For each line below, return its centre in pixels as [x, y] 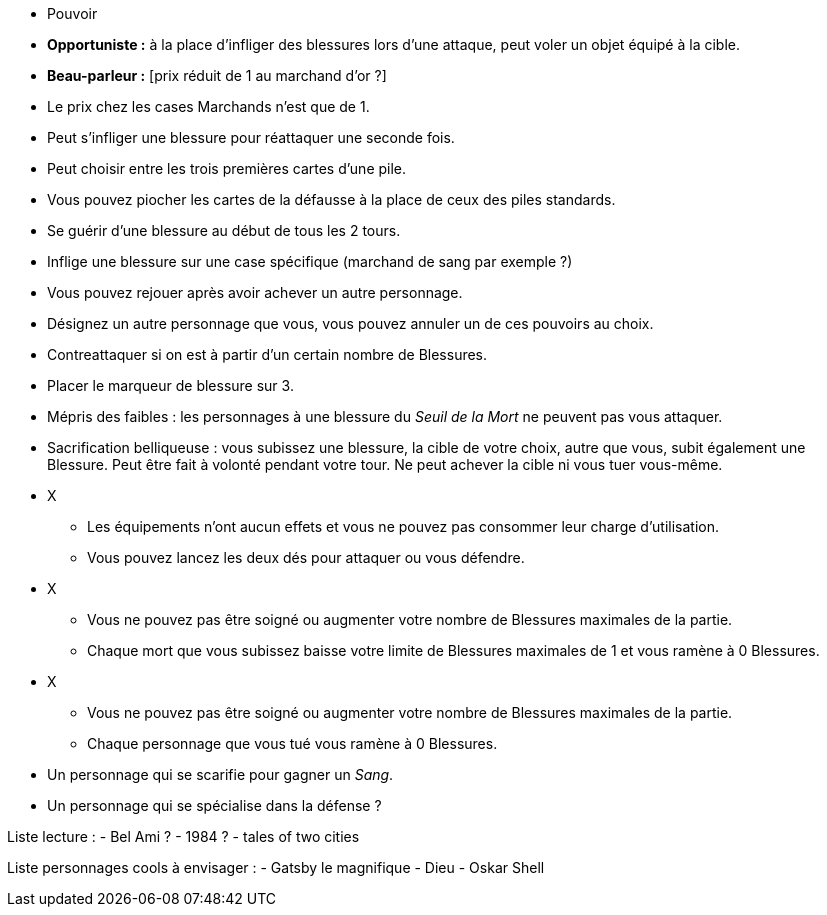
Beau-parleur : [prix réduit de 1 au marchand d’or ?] [217, 75]
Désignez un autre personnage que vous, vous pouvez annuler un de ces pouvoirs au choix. [350, 323]
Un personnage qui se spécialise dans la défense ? [214, 805]
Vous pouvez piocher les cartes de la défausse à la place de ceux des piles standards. [331, 199]
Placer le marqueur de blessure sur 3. [170, 385]
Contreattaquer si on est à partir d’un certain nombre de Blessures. [267, 354]
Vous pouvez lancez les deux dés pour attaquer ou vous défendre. [306, 557]
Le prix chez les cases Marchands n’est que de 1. [208, 106]
